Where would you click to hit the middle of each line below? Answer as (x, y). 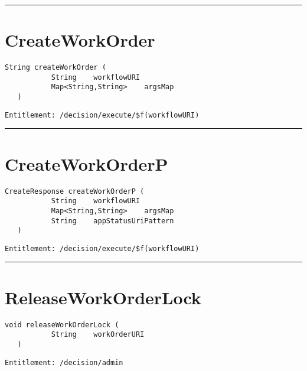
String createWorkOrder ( (55, 68)
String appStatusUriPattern (112, 221)
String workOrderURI (98, 335)
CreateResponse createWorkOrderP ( (75, 191)
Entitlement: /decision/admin (64, 362)
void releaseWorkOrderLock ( (62, 325)
